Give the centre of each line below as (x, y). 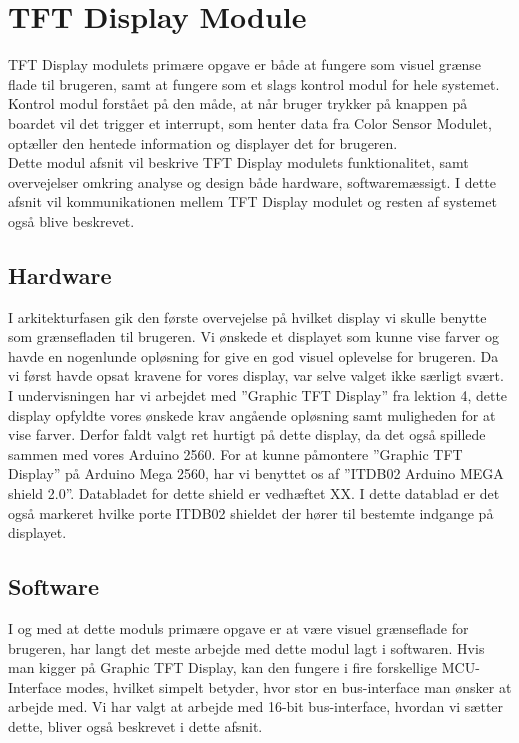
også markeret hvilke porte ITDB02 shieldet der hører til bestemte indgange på (251, 512)
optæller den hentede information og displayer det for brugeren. (203, 142)
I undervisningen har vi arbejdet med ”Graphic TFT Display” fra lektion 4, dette (258, 395)
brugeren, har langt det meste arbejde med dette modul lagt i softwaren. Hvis (246, 647)
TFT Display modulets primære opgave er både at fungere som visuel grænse (245, 64)
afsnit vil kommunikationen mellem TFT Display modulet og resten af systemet (252, 201)
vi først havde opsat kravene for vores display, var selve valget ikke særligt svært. (256, 375)
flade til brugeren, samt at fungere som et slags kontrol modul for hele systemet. (254, 83)
